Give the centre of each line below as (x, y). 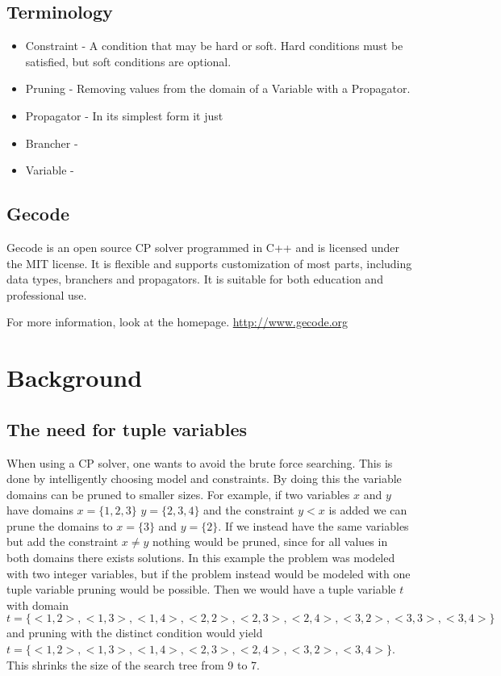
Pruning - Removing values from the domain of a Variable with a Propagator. (218, 88)
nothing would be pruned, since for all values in (270, 542)
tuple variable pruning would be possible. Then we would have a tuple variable (201, 589)
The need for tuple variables (127, 428)
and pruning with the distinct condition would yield (135, 633)
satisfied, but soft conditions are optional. (128, 61)
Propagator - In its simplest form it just (124, 115)
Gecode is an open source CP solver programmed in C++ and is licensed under (203, 247)
